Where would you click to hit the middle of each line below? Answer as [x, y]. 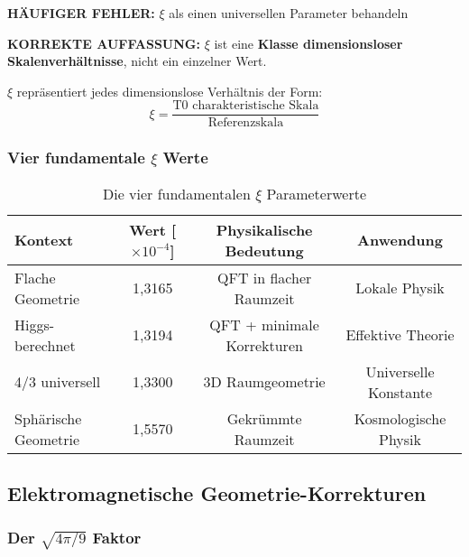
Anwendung [400, 240]
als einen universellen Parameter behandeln [289, 13]
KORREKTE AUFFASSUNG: [104, 43]
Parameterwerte [317, 193]
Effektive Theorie [400, 335]
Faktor [117, 538]
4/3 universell [58, 382]
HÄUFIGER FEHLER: [81, 13]
